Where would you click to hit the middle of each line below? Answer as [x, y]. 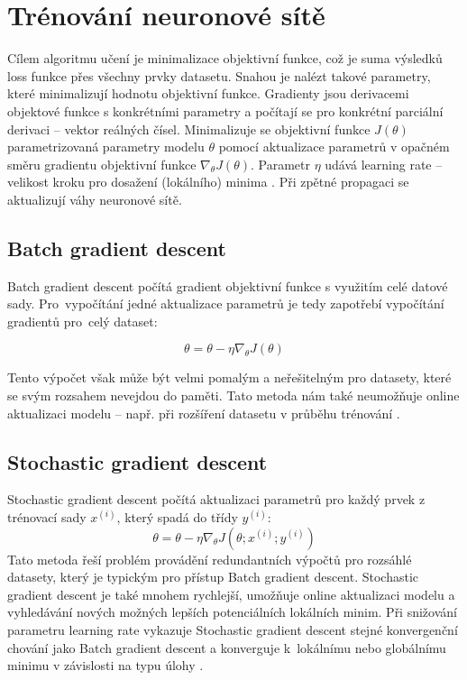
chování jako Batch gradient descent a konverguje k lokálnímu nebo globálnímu [227, 647]
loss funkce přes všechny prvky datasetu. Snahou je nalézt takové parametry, [219, 75]
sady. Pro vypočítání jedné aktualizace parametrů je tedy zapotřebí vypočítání [226, 303]
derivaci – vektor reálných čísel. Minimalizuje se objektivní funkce [189, 129]
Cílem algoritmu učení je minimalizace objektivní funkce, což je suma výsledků [225, 58]
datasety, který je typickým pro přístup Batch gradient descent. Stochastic [213, 577]
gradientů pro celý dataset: [82, 321]
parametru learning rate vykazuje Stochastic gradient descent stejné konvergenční [233, 629]
